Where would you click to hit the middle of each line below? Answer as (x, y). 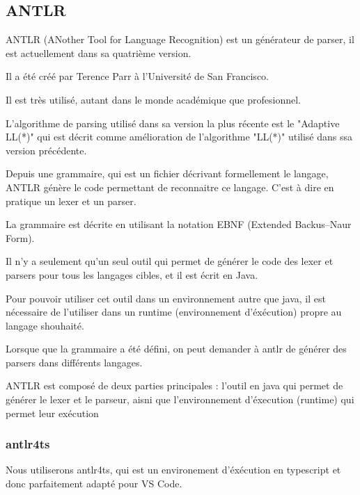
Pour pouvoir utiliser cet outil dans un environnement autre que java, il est (166, 298)
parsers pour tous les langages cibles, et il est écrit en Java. (132, 274)
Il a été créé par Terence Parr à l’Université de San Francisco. (137, 76)
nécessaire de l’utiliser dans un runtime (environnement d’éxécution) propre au (174, 312)
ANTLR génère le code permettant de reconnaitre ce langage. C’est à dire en (170, 187)
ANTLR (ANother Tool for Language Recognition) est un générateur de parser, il (180, 39)
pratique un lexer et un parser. (71, 201)
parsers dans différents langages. (74, 362)
